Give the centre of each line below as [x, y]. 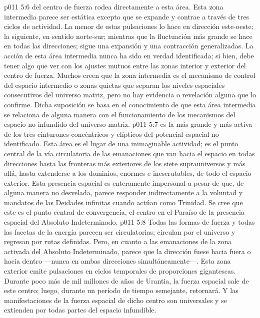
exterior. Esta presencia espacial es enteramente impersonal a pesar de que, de [124, 182]
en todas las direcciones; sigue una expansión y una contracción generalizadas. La [129, 46]
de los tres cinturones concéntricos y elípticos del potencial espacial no [111, 134]
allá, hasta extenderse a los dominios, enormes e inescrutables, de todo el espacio [128, 173]
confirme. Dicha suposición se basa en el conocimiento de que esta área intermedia [130, 104]
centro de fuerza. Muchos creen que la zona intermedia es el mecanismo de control [130, 75]
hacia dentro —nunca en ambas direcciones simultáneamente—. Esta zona [117, 261]
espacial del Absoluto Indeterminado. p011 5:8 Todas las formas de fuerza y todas [129, 222]
